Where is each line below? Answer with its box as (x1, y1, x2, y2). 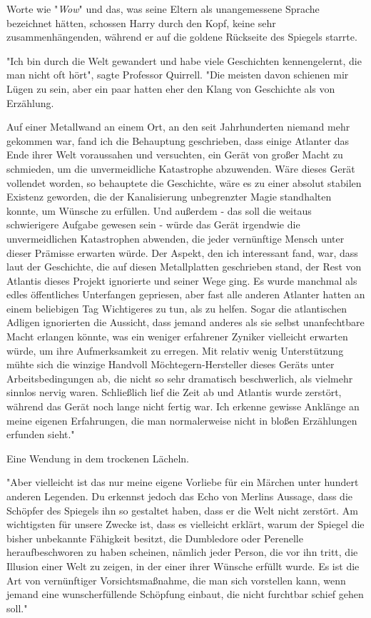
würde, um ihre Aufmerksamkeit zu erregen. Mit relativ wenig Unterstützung (6, 343, 344, 358)
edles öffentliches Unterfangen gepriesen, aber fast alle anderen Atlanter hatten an (6, 287, 365, 302)
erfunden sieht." (6, 427, 75, 442)
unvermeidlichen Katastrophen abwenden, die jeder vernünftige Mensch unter (6, 231, 345, 245)
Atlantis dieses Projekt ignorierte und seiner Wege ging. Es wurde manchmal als (6, 273, 357, 288)
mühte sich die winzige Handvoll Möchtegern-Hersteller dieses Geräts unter (6, 357, 335, 372)
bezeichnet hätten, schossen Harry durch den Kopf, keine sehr (6, 15, 276, 30)
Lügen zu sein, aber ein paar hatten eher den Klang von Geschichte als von (6, 81, 335, 96)
